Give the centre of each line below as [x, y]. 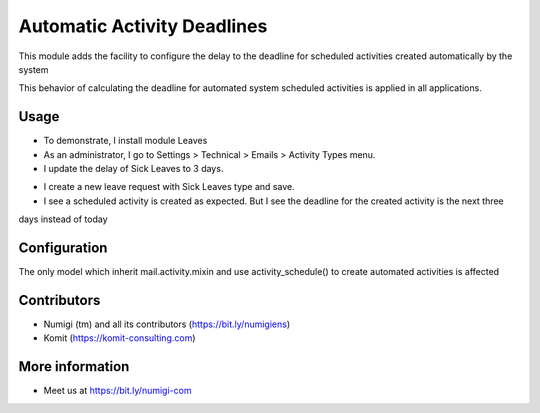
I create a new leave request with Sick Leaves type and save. [169, 187]
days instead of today [63, 219]
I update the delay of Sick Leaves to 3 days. [133, 169]
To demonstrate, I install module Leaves [125, 141]
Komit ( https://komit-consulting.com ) [119, 338]
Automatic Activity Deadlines [143, 26]
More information [74, 366]
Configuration [63, 248]
